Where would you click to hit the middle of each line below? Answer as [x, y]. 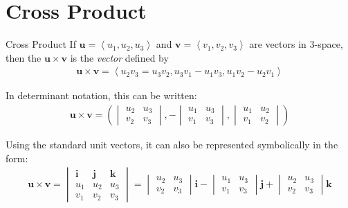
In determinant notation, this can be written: [101, 95]
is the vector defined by [119, 57]
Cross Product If [41, 44]
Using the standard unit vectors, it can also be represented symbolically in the [172, 144]
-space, [329, 44]
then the [24, 57]
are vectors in [278, 44]
